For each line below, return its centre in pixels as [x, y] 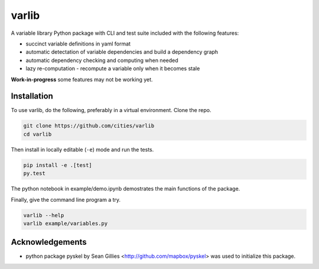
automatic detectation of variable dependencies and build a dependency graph [122, 52]
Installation [32, 96]
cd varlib [38, 134]
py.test [34, 173]
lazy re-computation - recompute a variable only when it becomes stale [113, 68]
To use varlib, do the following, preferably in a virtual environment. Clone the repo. [111, 110]
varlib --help [44, 215]
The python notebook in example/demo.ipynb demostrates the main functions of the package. [126, 189]
